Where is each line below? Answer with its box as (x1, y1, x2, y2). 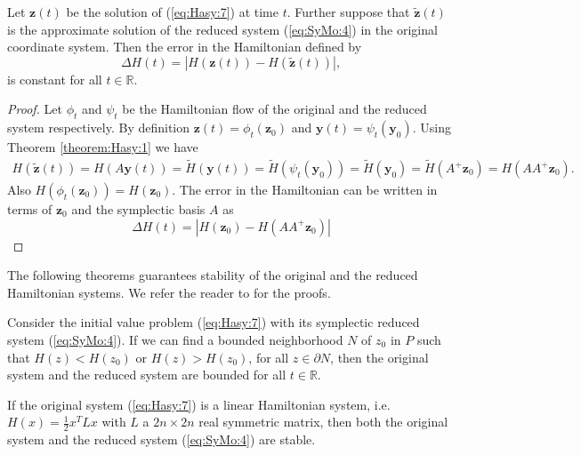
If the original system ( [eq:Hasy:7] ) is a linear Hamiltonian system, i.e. (7, 395, 391, 413)
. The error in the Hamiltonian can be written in (172, 180, 438, 199)
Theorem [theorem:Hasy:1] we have (7, 138, 198, 156)
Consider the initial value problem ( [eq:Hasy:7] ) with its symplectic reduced (7, 313, 420, 331)
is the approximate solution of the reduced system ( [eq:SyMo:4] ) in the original (7, 20, 438, 38)
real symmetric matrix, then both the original (198, 412, 448, 431)
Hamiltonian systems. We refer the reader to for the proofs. (7, 283, 331, 301)
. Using (412, 118, 451, 137)
